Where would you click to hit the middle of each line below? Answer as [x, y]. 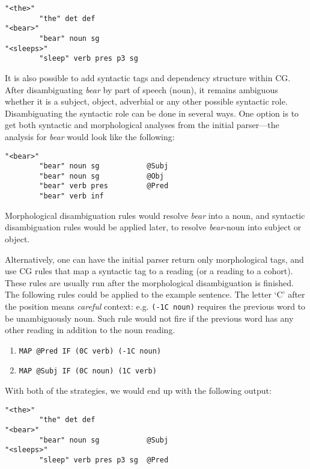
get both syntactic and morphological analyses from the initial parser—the [142, 125]
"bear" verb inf [71, 196]
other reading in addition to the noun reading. [90, 330]
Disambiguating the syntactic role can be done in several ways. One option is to [152, 113]
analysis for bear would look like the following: [90, 136]
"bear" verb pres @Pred [104, 186]
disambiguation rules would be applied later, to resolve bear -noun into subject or [153, 227]
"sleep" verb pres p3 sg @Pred [104, 460]
